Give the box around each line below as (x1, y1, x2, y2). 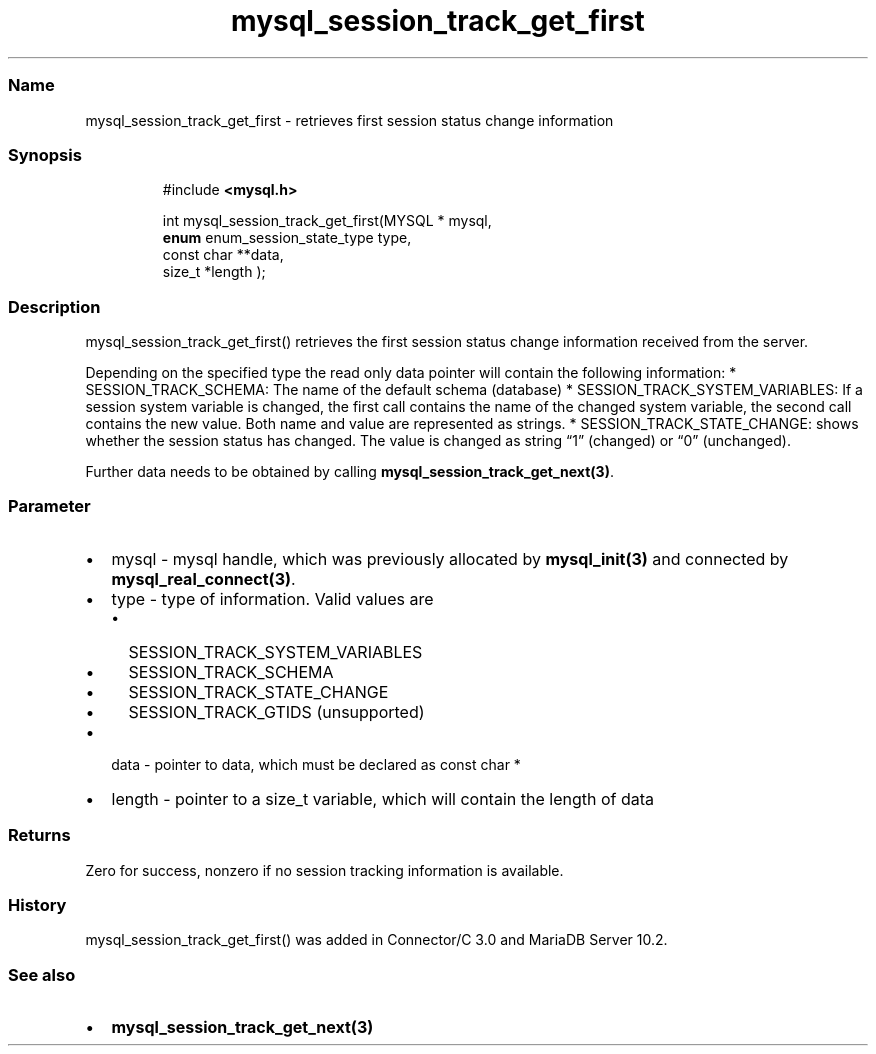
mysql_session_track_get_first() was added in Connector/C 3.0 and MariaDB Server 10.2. (85, 931, 668, 949)
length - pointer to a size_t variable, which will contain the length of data (111, 788, 655, 809)
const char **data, (162, 246, 284, 264)
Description (8, 296, 101, 317)
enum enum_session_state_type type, (162, 229, 412, 247)
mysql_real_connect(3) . (111, 568, 296, 589)
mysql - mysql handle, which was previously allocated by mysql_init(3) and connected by (111, 548, 789, 569)
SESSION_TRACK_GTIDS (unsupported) (128, 701, 425, 722)
